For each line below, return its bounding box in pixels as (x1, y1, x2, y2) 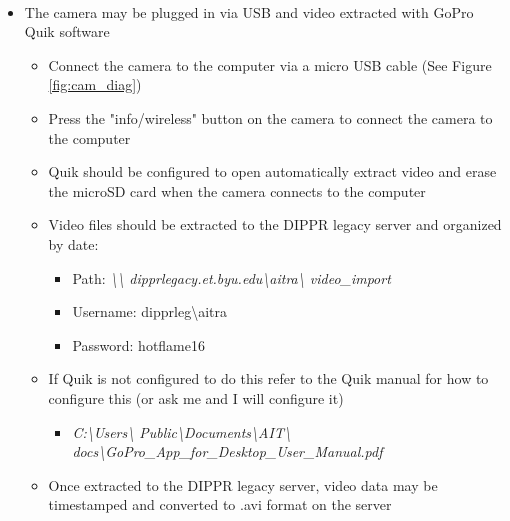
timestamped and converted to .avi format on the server (48, 494, 392, 515)
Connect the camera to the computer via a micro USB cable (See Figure (48, 54, 492, 75)
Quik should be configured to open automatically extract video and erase (48, 161, 497, 182)
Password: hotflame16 (72, 334, 205, 355)
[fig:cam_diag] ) (48, 74, 142, 95)
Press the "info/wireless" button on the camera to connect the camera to (48, 108, 493, 129)
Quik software (24, 21, 110, 42)
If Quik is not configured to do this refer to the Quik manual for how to (48, 368, 489, 389)
